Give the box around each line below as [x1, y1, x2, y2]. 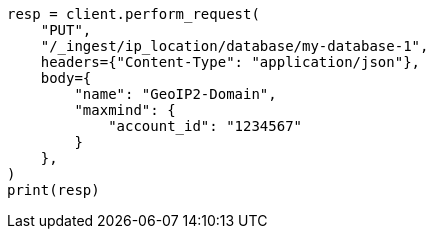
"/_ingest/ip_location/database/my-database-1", [40, 38, 429, 54]
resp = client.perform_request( [7, 6, 260, 22]
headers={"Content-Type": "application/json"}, [40, 54, 421, 70]
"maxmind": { [74, 102, 176, 118]
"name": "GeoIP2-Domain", [74, 86, 277, 102]
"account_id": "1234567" [108, 118, 303, 134]
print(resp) [7, 182, 100, 198]
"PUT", [40, 22, 92, 38]
